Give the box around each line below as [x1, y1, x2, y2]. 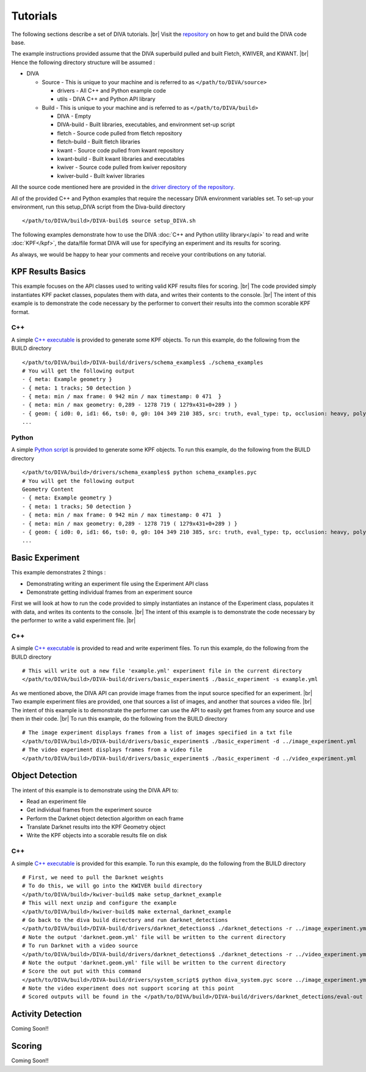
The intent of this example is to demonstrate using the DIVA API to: [11, 787, 179, 794]
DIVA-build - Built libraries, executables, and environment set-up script [57, 121, 235, 128]
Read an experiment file [26, 798, 87, 805]
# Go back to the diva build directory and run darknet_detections [22, 917, 228, 923]
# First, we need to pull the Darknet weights [22, 874, 164, 881]
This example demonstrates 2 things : [11, 569, 106, 576]
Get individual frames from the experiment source [26, 806, 152, 813]
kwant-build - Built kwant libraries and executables [57, 155, 185, 163]
